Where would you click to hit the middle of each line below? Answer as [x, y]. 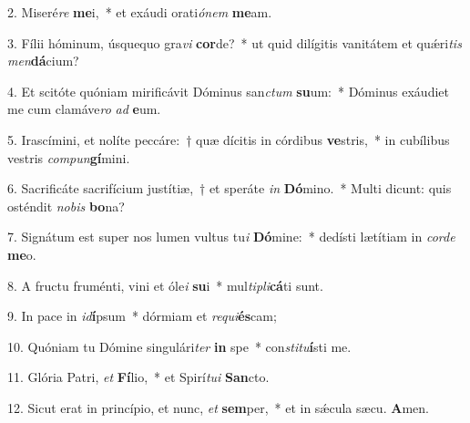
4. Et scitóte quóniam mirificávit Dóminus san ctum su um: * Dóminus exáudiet [228, 91]
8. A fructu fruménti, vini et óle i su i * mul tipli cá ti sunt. [165, 285]
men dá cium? [43, 61]
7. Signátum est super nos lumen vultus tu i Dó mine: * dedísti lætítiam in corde [231, 237]
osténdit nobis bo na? [66, 206]
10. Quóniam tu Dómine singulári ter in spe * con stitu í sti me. [179, 346]
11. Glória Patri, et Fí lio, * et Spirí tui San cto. [138, 377]
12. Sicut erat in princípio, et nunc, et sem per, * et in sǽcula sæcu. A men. [218, 407]
